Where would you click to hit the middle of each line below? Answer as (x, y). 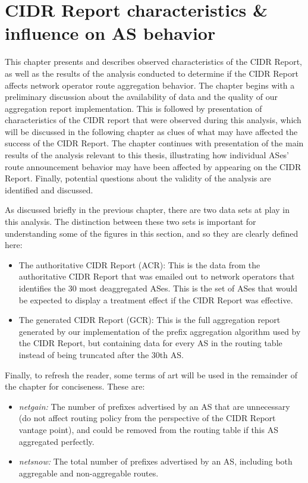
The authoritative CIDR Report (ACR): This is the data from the (139, 264)
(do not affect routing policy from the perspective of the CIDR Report (147, 418)
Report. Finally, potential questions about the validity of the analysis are (138, 178)
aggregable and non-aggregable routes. (89, 473)
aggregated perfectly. (56, 441)
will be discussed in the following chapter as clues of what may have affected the (151, 131)
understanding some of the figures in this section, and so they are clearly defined (152, 233)
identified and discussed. (49, 189)
